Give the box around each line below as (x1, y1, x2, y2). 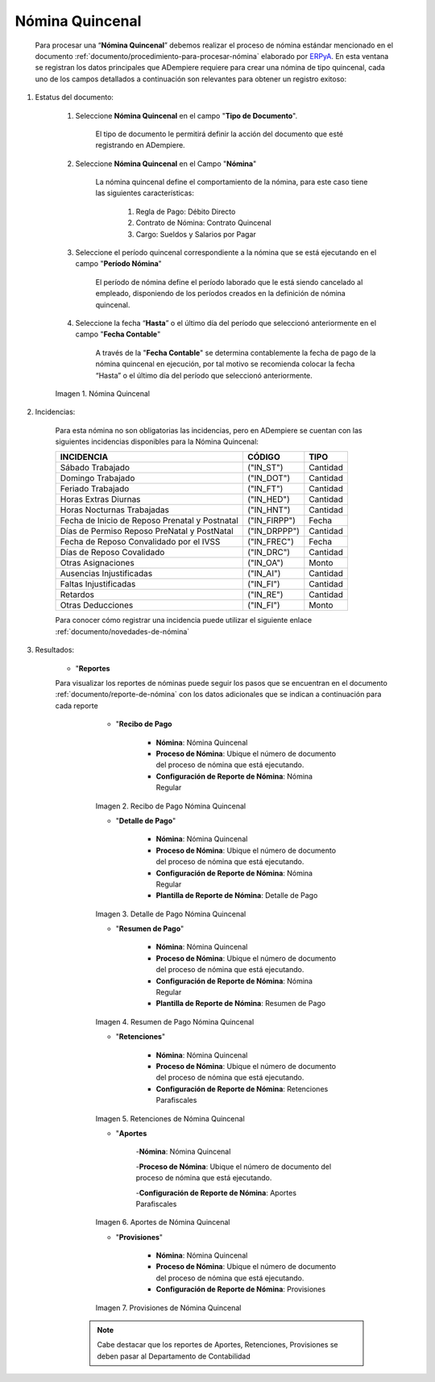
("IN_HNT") (246, 504, 291, 516)
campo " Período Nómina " (75, 259, 163, 269)
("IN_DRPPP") (246, 525, 300, 537)
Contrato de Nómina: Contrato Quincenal (135, 218, 271, 228)
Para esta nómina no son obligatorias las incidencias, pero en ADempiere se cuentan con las (55, 425, 362, 435)
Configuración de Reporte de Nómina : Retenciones (155, 1083, 329, 1093)
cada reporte (55, 700, 98, 710)
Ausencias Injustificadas (60, 568, 153, 579)
